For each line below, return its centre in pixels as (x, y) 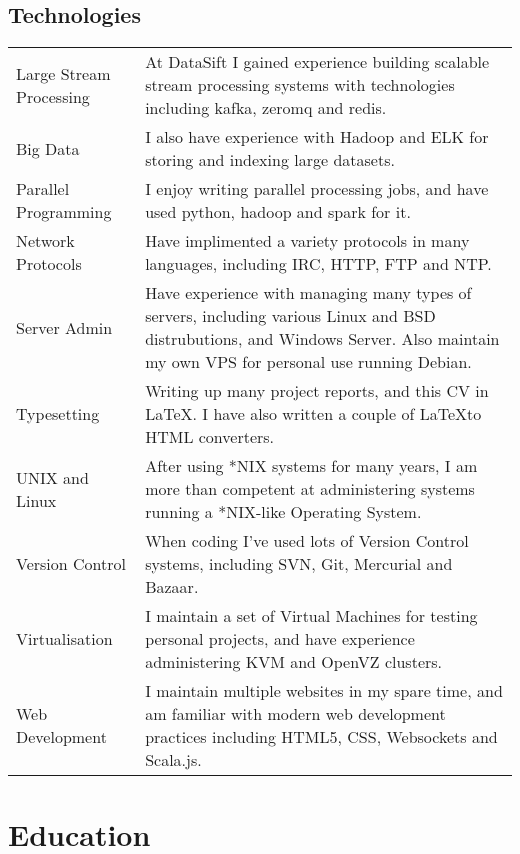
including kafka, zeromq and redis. (266, 108)
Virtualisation (64, 639)
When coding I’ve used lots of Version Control (307, 541)
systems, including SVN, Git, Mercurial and (299, 564)
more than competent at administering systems (310, 489)
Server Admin (64, 327)
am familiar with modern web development (295, 714)
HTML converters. (210, 437)
